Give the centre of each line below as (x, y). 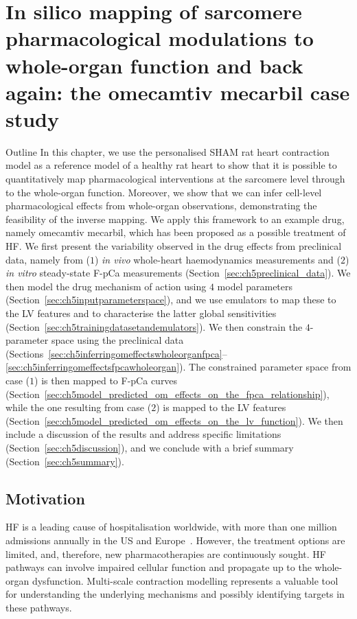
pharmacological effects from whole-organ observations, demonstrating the (161, 206)
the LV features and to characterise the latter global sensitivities (141, 313)
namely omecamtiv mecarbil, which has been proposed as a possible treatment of (176, 232)
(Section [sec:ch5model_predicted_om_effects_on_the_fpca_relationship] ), (168, 394)
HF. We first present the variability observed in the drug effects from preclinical (174, 246)
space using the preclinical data (117, 340)
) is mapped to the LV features (221, 407)
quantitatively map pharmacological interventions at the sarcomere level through (175, 179)
